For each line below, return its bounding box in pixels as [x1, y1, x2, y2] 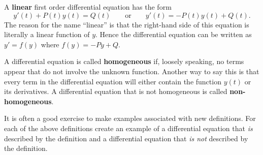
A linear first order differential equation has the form [4, 2, 172, 12]
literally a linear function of [4, 29, 90, 40]
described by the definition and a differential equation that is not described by [4, 133, 248, 143]
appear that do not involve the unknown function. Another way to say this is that [4, 66, 259, 76]
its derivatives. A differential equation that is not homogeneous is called [4, 86, 227, 97]
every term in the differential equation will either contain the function [4, 76, 221, 86]
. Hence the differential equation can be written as [95, 29, 252, 40]
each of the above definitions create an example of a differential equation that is [4, 122, 253, 133]
